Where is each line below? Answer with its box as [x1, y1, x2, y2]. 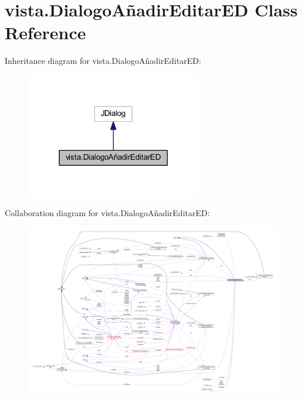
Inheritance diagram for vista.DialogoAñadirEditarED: [5, 54, 201, 67]
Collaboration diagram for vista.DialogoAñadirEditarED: [5, 207, 210, 219]
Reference [5, 20, 86, 45]
